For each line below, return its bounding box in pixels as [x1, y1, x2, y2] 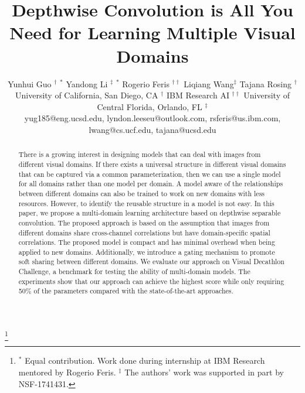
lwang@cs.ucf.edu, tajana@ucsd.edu [89, 123, 216, 135]
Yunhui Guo [8, 77, 52, 90]
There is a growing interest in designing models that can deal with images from [18, 149, 261, 159]
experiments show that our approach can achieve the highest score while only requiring [18, 276, 284, 286]
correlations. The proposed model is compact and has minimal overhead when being [18, 237, 275, 247]
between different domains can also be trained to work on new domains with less [18, 188, 265, 198]
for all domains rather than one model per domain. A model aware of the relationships [18, 179, 283, 189]
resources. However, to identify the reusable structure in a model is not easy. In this [18, 198, 274, 208]
